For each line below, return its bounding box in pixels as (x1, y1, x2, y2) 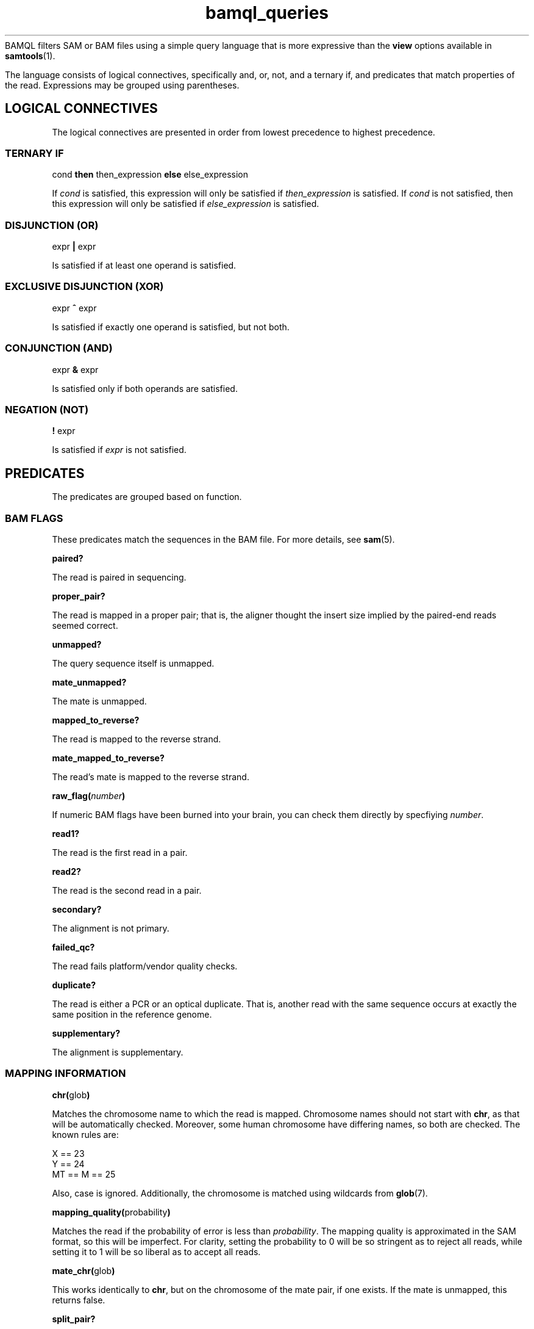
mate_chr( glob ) (52, 1265, 115, 1276)
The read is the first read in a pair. (52, 847, 188, 858)
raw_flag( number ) (52, 790, 126, 801)
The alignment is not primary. (52, 922, 169, 933)
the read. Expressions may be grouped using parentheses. (5, 79, 240, 90)
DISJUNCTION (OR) (5, 219, 99, 231)
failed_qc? (52, 941, 95, 952)
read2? (52, 866, 81, 877)
